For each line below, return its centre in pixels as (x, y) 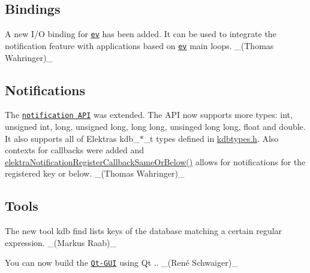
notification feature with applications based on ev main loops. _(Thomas (139, 45)
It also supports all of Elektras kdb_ (72, 138)
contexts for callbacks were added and (74, 150)
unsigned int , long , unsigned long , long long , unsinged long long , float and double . (155, 126)
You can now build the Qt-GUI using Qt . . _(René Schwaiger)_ (121, 263)
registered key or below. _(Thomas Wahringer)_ (95, 173)
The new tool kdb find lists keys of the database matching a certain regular (144, 231)
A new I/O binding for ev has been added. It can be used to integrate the (141, 34)
